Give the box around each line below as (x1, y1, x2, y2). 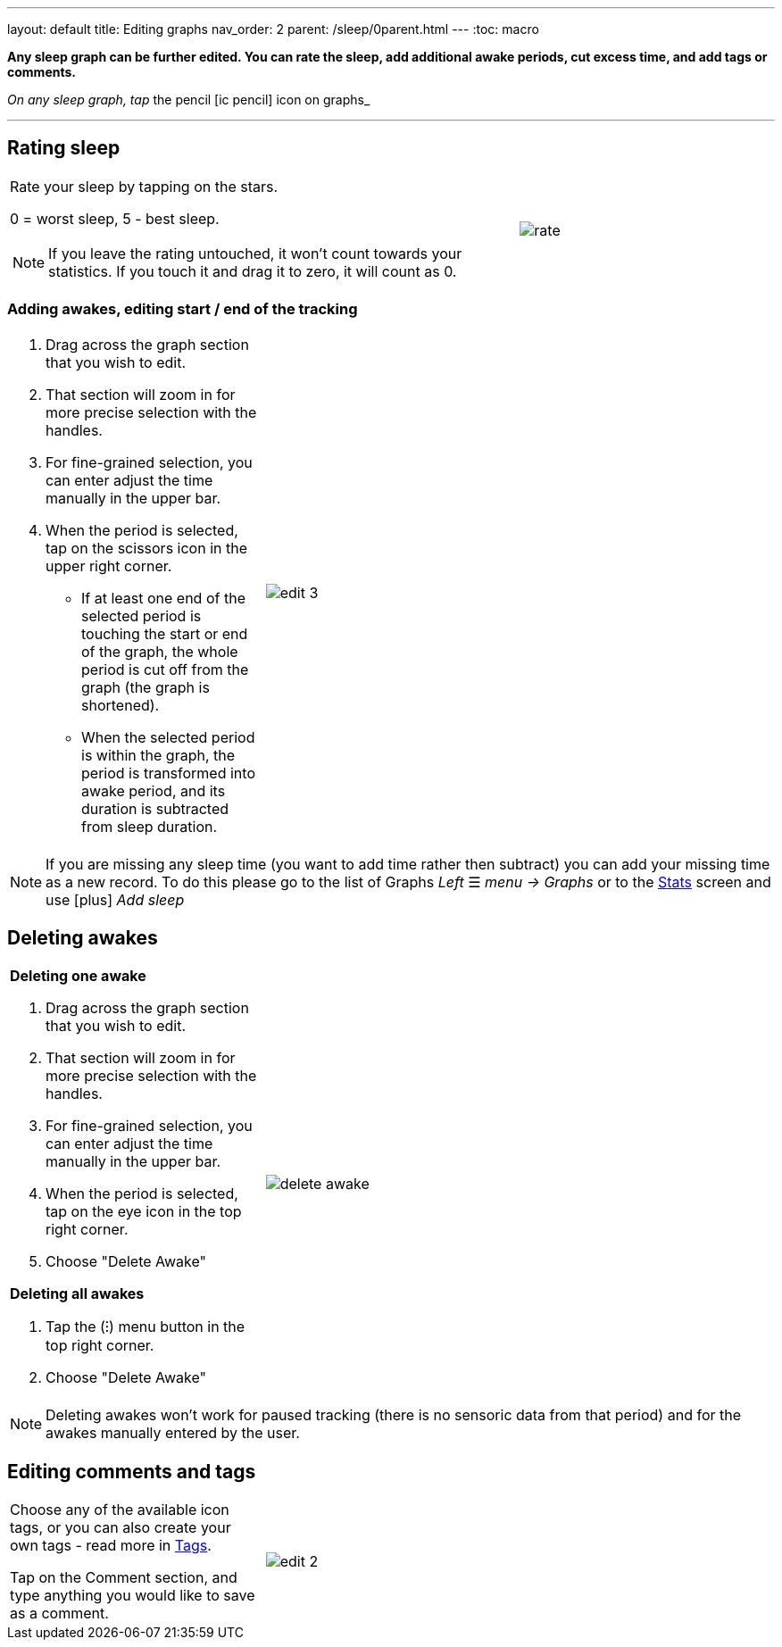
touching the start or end (81, 624, 248, 643)
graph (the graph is (81, 678, 210, 696)
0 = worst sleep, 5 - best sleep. (10, 209, 220, 228)
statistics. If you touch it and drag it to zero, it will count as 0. (48, 262, 457, 280)
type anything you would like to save (10, 1586, 255, 1605)
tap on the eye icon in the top (46, 1202, 242, 1221)
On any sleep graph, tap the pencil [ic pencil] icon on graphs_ (7, 92, 370, 107)
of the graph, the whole (81, 642, 238, 661)
